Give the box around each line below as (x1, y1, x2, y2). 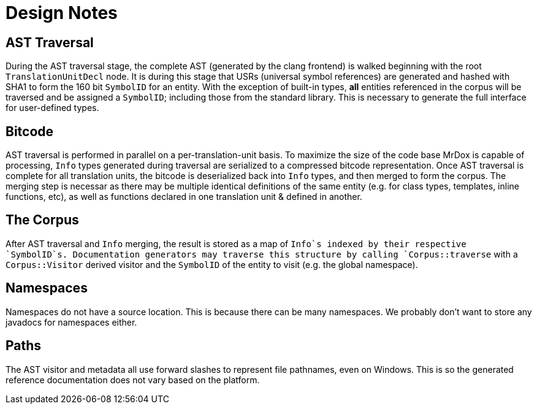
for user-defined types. (6, 102, 99, 113)
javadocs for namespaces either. (6, 316, 137, 327)
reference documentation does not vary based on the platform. (6, 374, 260, 385)
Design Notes (6, 2, 118, 23)
